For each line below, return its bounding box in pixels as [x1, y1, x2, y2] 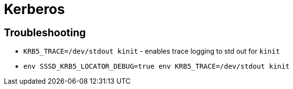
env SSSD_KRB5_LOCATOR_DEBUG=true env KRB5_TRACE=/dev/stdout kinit [23, 62, 290, 71]
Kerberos [4, 1, 65, 17]
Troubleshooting [4, 26, 86, 39]
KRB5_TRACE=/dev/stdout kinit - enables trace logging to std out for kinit [23, 47, 280, 56]
